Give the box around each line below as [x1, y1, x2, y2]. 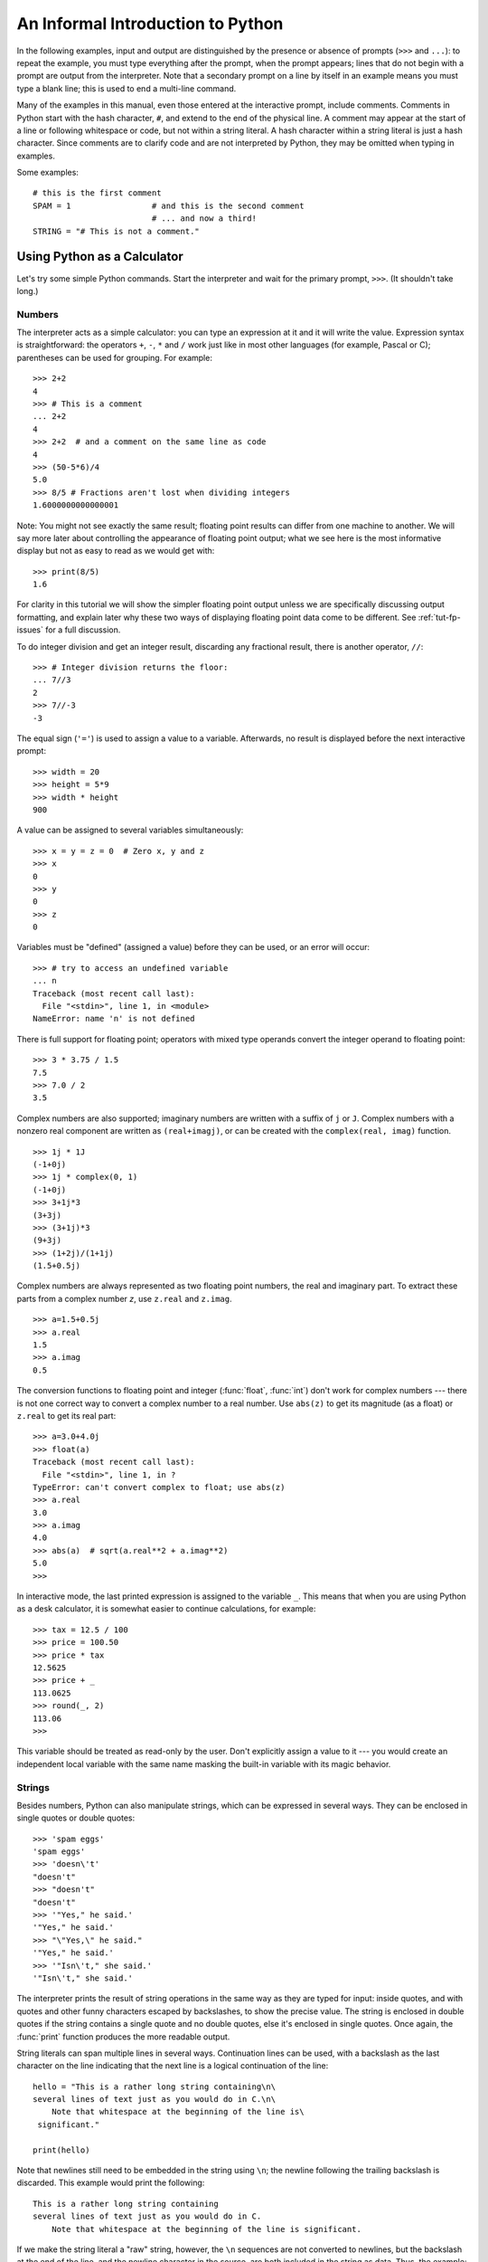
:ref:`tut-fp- [418, 612, 461, 623]
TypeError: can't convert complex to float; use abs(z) [33, 1482, 286, 1492]
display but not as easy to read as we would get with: [16, 546, 215, 556]
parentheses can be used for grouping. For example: [16, 352, 212, 363]
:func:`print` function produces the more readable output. [16, 2031, 230, 2042]
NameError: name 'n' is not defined [33, 1013, 195, 1024]
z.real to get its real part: [16, 1410, 117, 1421]
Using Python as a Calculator [16, 249, 184, 264]
